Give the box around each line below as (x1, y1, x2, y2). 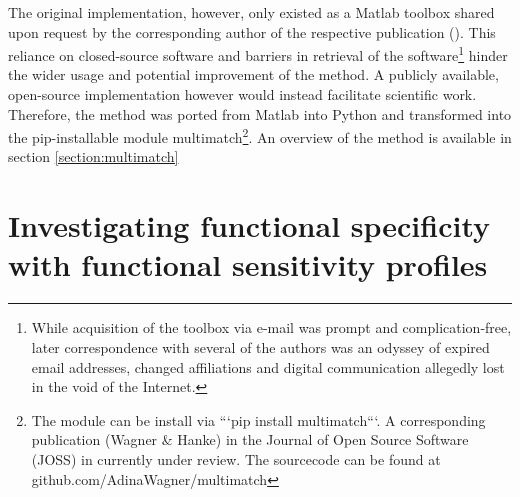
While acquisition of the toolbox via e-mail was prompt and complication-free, (31, 317, 512, 338)
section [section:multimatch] (8, 146, 179, 167)
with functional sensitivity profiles (8, 244, 488, 285)
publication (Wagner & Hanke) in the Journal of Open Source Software (31, 429, 469, 450)
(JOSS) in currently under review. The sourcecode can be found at (31, 448, 441, 469)
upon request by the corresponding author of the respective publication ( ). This (8, 21, 496, 42)
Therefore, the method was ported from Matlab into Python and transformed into (8, 103, 512, 124)
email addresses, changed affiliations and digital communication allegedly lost (31, 356, 505, 377)
